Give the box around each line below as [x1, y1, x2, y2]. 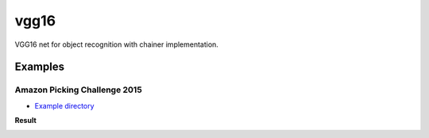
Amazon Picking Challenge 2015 [14, 84, 142, 95]
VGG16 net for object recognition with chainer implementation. [14, 40, 218, 49]
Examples [14, 60, 65, 74]
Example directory [34, 101, 95, 110]
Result [14, 116, 37, 125]
